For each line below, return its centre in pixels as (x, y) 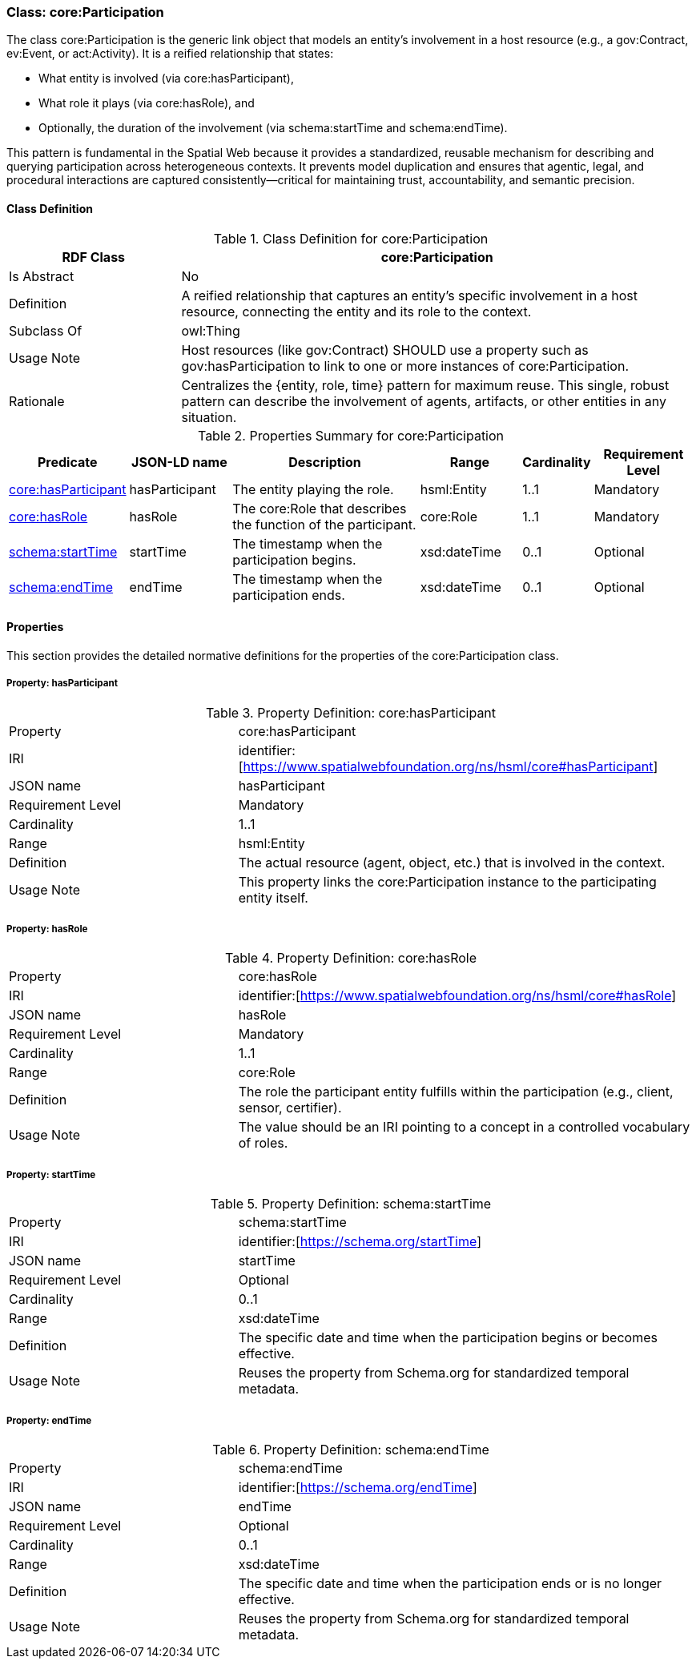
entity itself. (273, 897)
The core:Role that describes (320, 508)
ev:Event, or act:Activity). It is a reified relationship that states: (170, 54)
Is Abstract (42, 276)
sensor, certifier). (290, 1108)
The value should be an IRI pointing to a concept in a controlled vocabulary (464, 1127)
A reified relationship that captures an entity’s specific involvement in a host (410, 295)
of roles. (263, 1143)
